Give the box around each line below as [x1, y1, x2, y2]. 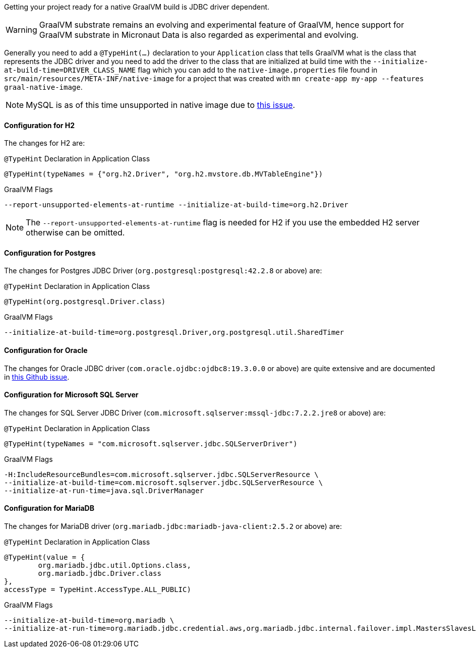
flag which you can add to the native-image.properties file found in [138, 66, 378, 74]
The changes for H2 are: [4, 139, 85, 148]
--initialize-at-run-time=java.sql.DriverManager [4, 486, 204, 495]
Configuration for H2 [4, 121, 75, 130]
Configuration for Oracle [4, 346, 88, 355]
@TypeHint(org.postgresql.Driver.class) [4, 298, 166, 306]
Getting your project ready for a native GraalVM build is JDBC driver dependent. [4, 3, 270, 11]
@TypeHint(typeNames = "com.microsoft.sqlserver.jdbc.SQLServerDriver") [4, 439, 297, 448]
